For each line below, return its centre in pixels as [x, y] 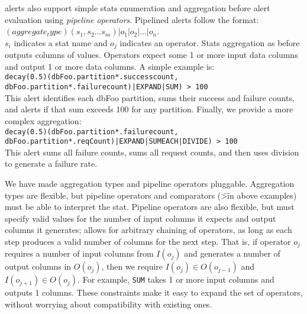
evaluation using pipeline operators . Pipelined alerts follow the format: [132, 19]
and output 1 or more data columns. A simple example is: [110, 66]
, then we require [132, 266]
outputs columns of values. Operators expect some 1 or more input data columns [151, 55]
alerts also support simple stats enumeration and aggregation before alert [138, 8]
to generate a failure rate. [51, 164]
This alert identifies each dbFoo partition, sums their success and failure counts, [150, 97]
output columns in [38, 266]
